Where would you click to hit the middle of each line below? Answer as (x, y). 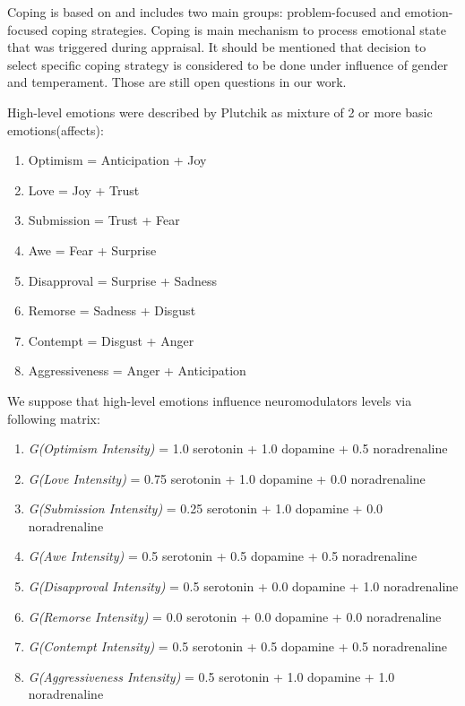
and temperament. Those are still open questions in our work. (177, 82)
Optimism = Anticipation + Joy (117, 160)
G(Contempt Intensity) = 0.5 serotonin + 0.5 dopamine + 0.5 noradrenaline (238, 646)
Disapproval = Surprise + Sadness (123, 280)
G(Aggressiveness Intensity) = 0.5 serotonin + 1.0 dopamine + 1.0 (211, 676)
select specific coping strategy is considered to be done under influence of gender (228, 64)
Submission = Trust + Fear (104, 220)
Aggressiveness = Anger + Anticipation (137, 370)
